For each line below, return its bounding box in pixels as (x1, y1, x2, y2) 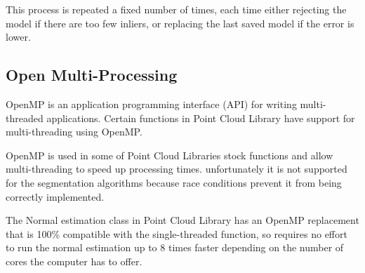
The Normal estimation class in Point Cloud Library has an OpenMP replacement (6, 213, 359, 227)
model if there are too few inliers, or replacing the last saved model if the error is (6, 15, 354, 30)
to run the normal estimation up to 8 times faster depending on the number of (6, 240, 344, 255)
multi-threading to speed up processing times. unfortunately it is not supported (6, 161, 347, 176)
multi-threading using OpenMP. (6, 124, 142, 139)
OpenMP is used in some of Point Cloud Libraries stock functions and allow (6, 147, 333, 162)
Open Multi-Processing (6, 64, 178, 86)
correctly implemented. (6, 189, 105, 204)
